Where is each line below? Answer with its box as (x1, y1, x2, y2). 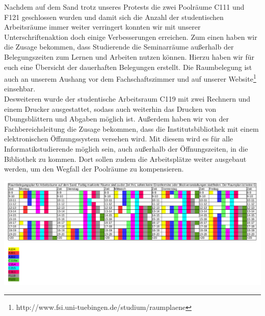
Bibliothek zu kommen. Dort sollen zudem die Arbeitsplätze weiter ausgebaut (4, 153, 247, 164)
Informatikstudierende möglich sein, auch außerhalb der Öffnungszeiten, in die (4, 143, 248, 154)
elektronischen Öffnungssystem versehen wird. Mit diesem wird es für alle (4, 133, 233, 144)
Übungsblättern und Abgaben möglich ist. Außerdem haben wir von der (4, 113, 229, 124)
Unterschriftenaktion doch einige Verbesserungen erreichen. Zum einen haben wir (4, 31, 257, 42)
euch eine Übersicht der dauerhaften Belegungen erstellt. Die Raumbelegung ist (4, 61, 252, 72)
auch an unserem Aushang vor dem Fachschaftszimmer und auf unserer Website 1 (4, 72, 256, 84)
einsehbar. (4, 83, 36, 94)
